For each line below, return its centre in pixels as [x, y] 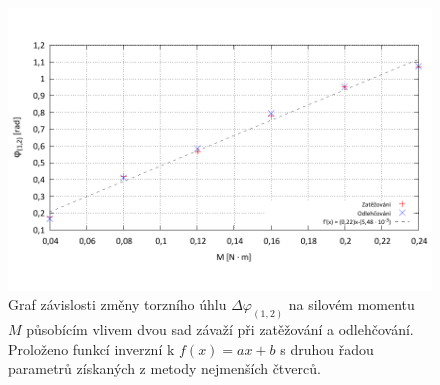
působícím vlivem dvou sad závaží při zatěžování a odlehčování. [220, 329]
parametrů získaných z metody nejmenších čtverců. [164, 368]
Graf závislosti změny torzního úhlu [117, 304]
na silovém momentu [351, 304]
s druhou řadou [327, 348]
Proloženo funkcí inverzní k [91, 348]
